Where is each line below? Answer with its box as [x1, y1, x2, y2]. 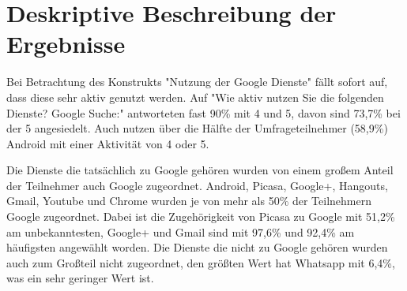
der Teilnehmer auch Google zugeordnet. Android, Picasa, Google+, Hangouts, [6, 177, 388, 193]
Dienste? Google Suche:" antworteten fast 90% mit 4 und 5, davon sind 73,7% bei [6, 104, 401, 121]
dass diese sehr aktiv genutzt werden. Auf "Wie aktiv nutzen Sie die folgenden [6, 88, 384, 105]
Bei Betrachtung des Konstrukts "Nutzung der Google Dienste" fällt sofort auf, [6, 73, 388, 90]
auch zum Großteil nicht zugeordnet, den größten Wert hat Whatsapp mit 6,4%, [6, 254, 395, 270]
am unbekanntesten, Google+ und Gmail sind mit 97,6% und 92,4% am [6, 223, 355, 240]
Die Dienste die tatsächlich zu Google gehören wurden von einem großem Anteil [6, 162, 394, 178]
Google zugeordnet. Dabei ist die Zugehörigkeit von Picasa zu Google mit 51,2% [6, 208, 395, 225]
